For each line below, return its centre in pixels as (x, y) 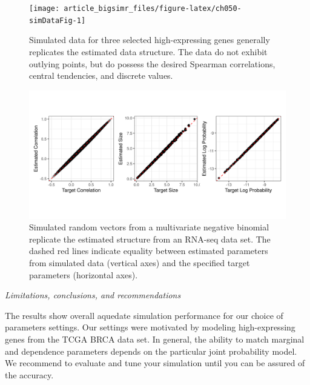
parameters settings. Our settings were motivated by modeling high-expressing (150, 327)
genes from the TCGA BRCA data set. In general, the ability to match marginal (155, 339)
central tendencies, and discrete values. (101, 75)
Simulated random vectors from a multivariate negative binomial (149, 227)
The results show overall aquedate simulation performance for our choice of (144, 315)
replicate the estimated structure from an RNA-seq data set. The (150, 239)
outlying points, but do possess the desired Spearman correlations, (152, 63)
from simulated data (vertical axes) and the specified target (140, 263)
